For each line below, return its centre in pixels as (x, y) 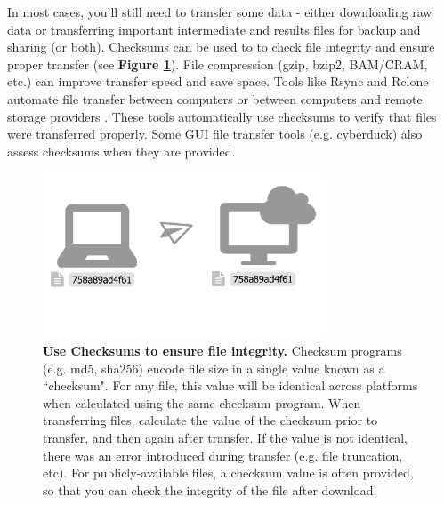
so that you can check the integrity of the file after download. (210, 489)
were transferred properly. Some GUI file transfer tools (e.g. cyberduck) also (215, 134)
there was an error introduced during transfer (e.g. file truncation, (223, 455)
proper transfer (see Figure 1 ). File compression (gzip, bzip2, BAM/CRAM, (218, 64)
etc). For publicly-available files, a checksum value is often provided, (228, 473)
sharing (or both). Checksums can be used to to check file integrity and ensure (221, 47)
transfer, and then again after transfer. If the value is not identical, (225, 437)
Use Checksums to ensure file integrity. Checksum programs (222, 350)
